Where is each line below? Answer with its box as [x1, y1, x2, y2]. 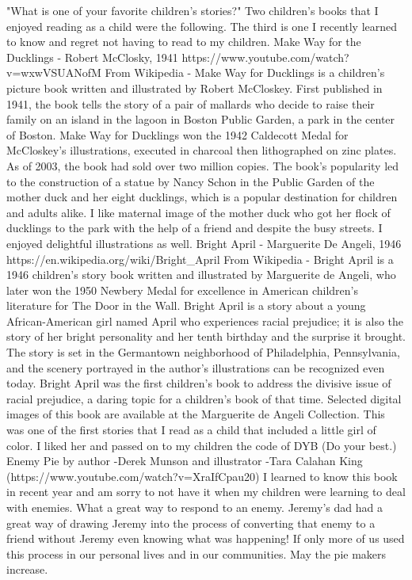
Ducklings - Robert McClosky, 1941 [6, 48, 178, 65]
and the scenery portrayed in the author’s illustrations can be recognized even [6, 359, 385, 376]
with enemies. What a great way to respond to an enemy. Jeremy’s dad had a [6, 499, 383, 515]
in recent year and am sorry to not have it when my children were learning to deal [6, 483, 406, 500]
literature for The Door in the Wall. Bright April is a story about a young [6, 297, 366, 314]
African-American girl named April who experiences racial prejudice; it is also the [6, 312, 404, 329]
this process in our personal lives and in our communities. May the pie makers [6, 545, 387, 562]
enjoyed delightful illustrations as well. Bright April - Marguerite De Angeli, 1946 [6, 235, 402, 251]
